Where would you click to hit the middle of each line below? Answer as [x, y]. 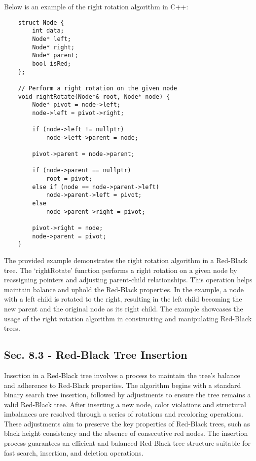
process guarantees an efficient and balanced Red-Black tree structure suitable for [127, 443]
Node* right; [54, 47]
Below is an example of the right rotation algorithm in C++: [96, 6]
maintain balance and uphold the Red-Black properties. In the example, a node [124, 289]
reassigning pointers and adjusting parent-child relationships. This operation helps [128, 280]
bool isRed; [52, 63]
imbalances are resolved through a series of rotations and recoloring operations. [124, 414]
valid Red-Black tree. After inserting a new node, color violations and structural [125, 404]
